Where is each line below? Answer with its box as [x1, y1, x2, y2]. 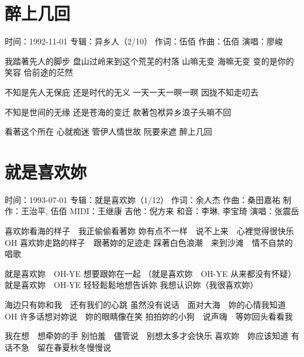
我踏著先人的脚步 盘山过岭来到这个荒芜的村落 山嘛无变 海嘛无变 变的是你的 [5, 54, 294, 67]
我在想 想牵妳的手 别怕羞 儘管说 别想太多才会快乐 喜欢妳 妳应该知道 [5, 329, 289, 342]
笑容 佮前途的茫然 [5, 66, 73, 78]
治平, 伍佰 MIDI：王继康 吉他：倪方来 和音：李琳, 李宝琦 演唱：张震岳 [29, 205, 299, 217]
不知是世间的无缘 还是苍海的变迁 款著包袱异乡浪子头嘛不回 [5, 105, 232, 118]
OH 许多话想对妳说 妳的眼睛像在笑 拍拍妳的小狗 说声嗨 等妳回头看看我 [5, 310, 293, 322]
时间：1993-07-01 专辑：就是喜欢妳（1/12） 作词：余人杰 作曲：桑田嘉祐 [5, 193, 281, 205]
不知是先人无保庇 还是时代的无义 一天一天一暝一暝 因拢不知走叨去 [5, 85, 258, 98]
